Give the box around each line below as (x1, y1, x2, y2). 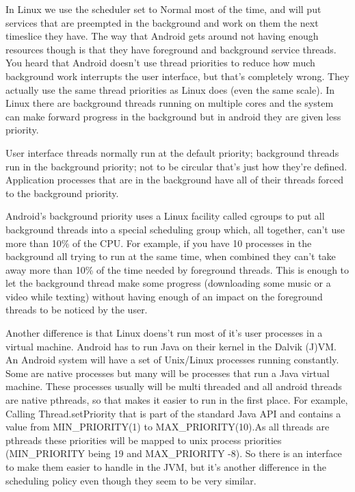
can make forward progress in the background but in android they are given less (5, 109, 341, 123)
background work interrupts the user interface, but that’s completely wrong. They (5, 68, 350, 83)
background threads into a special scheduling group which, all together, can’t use (5, 222, 345, 236)
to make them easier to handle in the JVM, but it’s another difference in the (5, 460, 327, 474)
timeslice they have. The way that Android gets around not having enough (5, 29, 319, 43)
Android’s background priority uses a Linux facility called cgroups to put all (5, 209, 325, 223)
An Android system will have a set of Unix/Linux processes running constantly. (5, 352, 339, 367)
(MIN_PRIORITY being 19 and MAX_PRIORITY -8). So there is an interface (5, 446, 342, 461)
